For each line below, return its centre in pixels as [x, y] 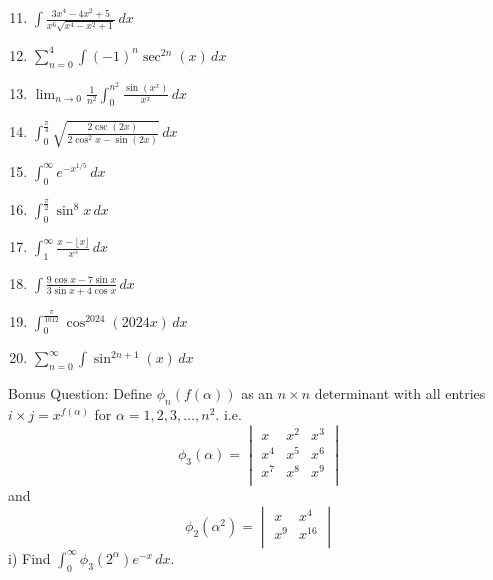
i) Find [29, 557]
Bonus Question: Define [80, 393]
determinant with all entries [400, 393]
